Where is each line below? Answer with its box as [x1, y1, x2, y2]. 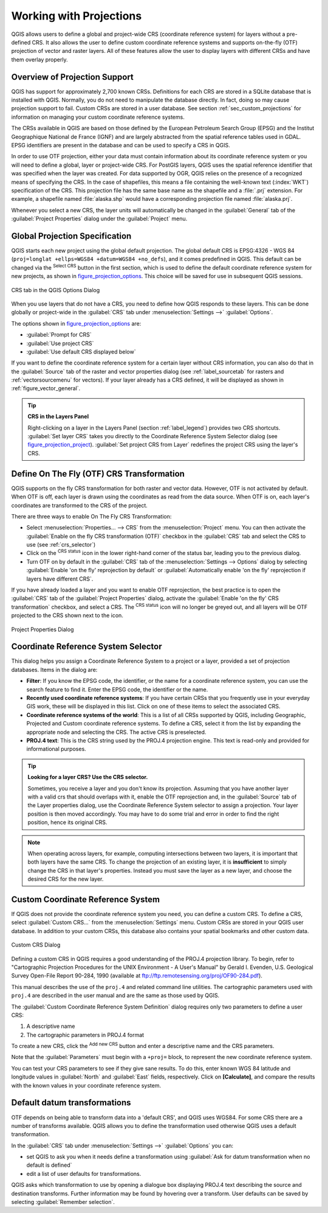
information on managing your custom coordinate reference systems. [11, 113, 185, 121]
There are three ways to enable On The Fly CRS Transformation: [11, 512, 172, 520]
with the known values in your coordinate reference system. [11, 1082, 161, 1089]
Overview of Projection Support [11, 72, 134, 82]
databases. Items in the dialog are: [11, 666, 98, 673]
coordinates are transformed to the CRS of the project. [11, 502, 148, 509]
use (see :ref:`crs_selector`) [26, 541, 96, 548]
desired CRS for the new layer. [27, 875, 104, 883]
